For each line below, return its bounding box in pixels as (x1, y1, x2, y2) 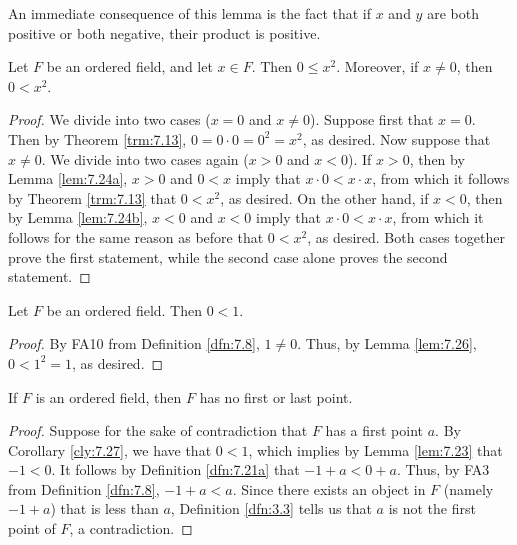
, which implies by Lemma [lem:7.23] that (248, 439, 503, 460)
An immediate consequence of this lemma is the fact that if (8, 3, 372, 23)
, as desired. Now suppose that (302, 128, 491, 149)
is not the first (388, 498, 476, 519)
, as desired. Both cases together (307, 226, 505, 247)
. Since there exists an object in (232, 478, 426, 499)
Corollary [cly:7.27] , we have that (8, 439, 212, 460)
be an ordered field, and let (46, 56, 213, 77)
